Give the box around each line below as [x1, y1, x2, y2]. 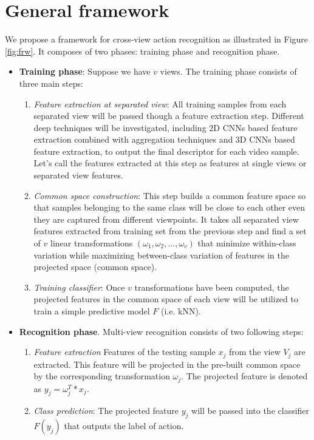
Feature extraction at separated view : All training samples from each [33, 97, 287, 110]
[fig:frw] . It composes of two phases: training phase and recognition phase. [5, 44, 280, 57]
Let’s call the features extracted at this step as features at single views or [33, 157, 307, 169]
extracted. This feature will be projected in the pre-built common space [33, 357, 301, 370]
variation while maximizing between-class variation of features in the [33, 248, 289, 261]
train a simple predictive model [33, 305, 150, 317]
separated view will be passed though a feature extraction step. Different [33, 109, 304, 122]
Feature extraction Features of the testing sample [33, 345, 216, 358]
